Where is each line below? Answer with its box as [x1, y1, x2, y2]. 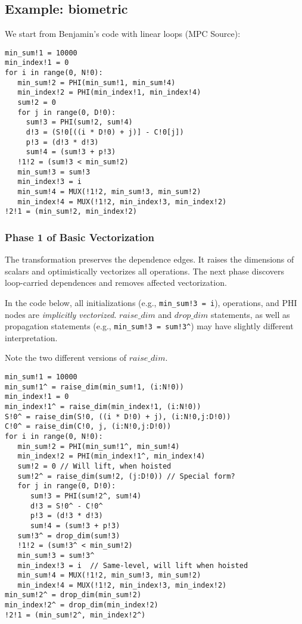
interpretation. [5, 331, 58, 344]
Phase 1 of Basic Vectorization [5, 229, 154, 244]
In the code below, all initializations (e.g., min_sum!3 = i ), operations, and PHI [5, 296, 297, 308]
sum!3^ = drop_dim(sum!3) [17, 531, 120, 540]
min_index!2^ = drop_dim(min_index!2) [5, 601, 158, 610]
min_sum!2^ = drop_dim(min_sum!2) [5, 591, 142, 600]
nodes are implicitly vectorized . [5, 308, 117, 320]
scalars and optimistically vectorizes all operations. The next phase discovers [5, 264, 284, 277]
